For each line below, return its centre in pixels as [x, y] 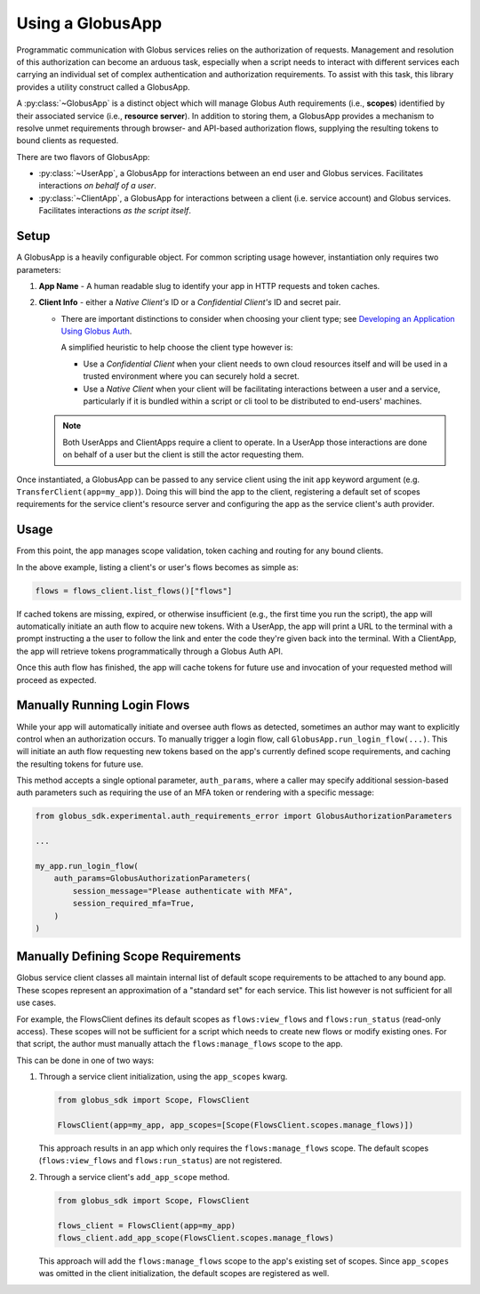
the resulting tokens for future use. [80, 764]
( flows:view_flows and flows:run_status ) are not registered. [160, 1161]
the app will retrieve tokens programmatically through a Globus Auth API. [150, 651]
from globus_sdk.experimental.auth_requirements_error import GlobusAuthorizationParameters [244, 816]
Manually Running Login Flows [103, 706]
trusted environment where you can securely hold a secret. [191, 376]
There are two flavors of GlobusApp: [83, 157]
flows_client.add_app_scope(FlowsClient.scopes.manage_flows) [196, 1238]
